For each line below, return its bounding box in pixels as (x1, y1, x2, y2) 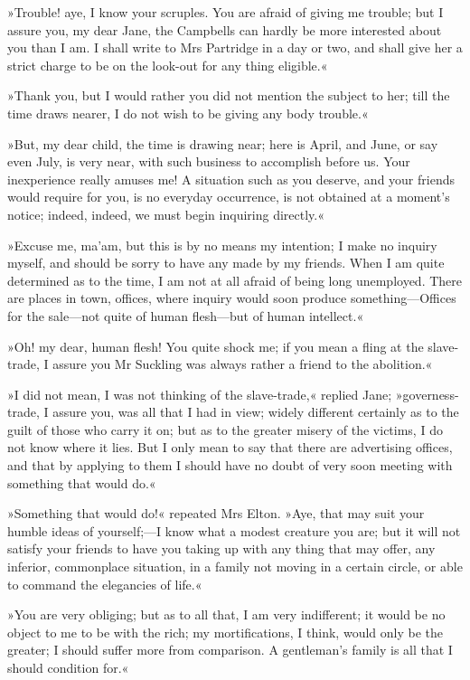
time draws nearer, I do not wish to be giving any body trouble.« (7, 103, 369, 122)
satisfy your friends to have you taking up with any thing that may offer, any (7, 539, 436, 558)
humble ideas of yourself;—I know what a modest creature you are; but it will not (7, 521, 461, 540)
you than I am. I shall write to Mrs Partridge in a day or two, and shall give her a (7, 38, 463, 57)
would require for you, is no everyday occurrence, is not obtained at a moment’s (7, 187, 450, 206)
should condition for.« (7, 658, 129, 676)
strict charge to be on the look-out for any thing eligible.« (7, 55, 328, 74)
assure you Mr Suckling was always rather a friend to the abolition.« (52, 354, 433, 373)
